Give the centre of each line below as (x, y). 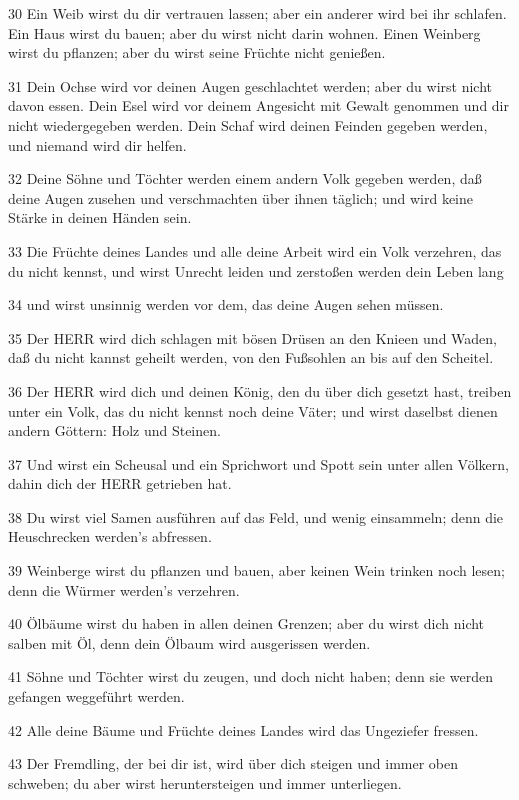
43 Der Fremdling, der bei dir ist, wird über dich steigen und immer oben (233, 763)
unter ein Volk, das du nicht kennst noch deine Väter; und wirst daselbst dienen (253, 410)
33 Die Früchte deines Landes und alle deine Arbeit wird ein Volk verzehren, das (255, 250)
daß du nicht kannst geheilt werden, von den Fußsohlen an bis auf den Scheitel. (251, 357)
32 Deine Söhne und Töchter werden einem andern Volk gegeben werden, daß (245, 178)
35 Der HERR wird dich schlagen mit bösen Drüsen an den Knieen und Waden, (253, 337)
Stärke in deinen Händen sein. (100, 217)
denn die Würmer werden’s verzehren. (124, 589)
